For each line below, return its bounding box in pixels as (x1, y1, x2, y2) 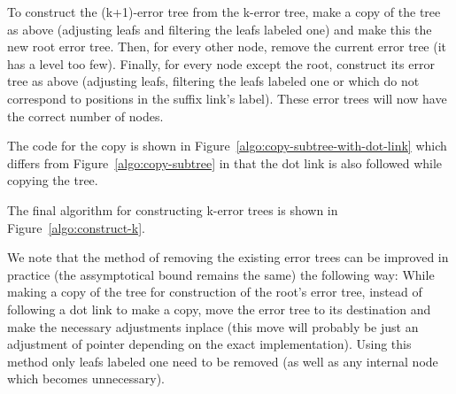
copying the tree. (7, 171, 98, 189)
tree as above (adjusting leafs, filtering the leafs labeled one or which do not (7, 72, 420, 90)
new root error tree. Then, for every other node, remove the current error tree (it (7, 37, 447, 56)
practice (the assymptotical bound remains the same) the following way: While (7, 265, 435, 283)
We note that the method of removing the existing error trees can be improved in (7, 248, 449, 267)
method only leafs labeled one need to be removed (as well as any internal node (7, 352, 438, 370)
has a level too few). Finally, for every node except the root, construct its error (7, 54, 435, 73)
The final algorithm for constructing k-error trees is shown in (7, 200, 338, 219)
